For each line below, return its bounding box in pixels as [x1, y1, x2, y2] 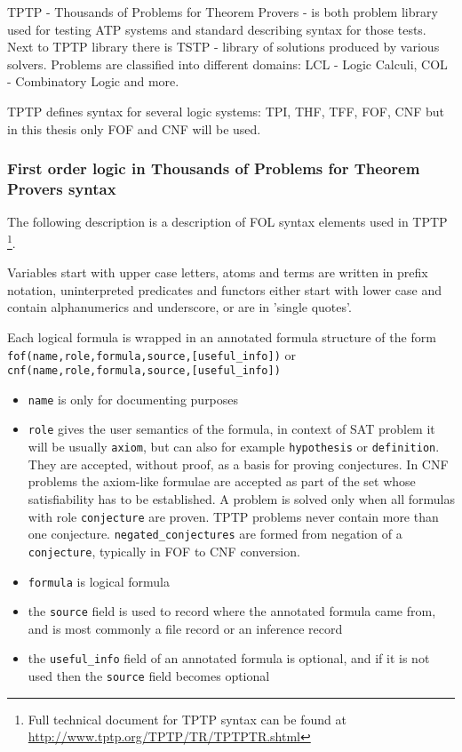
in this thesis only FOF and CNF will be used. [7, 119, 261, 138]
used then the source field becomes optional [28, 667, 270, 685]
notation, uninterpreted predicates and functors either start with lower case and [7, 280, 442, 299]
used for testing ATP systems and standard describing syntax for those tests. [7, 20, 426, 38]
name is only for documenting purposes [28, 389, 239, 408]
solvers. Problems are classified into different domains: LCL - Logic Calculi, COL [7, 54, 448, 73]
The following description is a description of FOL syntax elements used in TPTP [7, 212, 448, 231]
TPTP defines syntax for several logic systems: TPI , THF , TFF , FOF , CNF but [7, 101, 444, 120]
